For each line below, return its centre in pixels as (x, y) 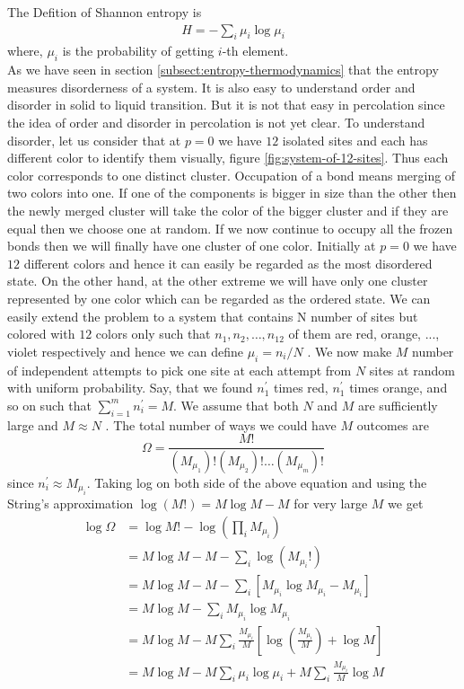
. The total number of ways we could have (221, 424)
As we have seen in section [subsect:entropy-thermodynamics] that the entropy (223, 70)
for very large (331, 503)
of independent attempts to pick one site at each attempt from (179, 370)
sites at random (412, 370)
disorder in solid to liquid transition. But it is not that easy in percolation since (226, 105)
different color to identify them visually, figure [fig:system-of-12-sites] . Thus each (228, 158)
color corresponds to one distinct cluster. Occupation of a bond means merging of (232, 175)
